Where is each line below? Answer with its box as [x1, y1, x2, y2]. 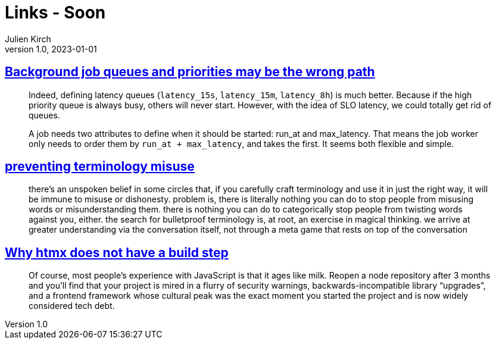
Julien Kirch [5, 33, 51, 44]
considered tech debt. [29, 301, 115, 311]
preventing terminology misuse [5, 159, 195, 174]
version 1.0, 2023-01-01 [5, 43, 97, 54]
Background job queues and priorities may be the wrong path [5, 64, 375, 80]
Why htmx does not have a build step [5, 245, 229, 260]
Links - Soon [5, 2, 106, 23]
